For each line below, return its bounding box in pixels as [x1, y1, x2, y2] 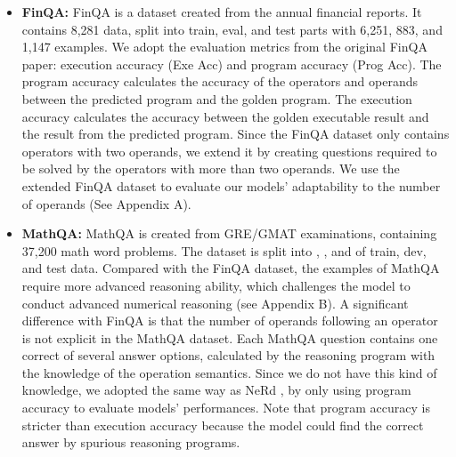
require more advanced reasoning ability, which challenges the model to [21, 276, 411, 294]
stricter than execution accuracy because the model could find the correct [21, 415, 424, 434]
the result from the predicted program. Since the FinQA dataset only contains [21, 124, 450, 143]
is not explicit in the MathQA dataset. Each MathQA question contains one [21, 328, 438, 347]
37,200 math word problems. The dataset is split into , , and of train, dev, [21, 241, 427, 260]
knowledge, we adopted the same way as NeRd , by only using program [21, 381, 411, 399]
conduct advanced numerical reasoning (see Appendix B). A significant [21, 293, 409, 312]
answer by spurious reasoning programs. [21, 433, 240, 452]
